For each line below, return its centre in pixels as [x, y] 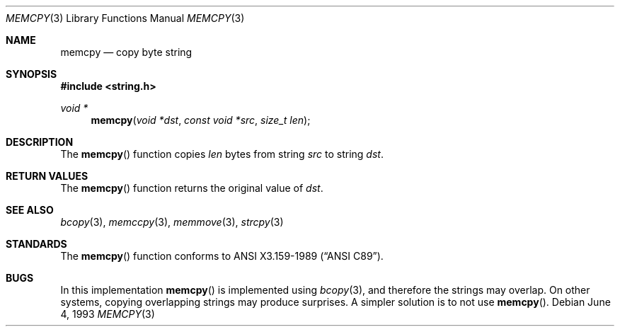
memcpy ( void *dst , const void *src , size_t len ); [201, 120]
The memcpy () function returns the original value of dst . [192, 188]
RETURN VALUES [47, 176]
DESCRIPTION [40, 142]
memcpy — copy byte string [126, 52]
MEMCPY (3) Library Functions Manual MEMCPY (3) [125, 18]
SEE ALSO [30, 210]
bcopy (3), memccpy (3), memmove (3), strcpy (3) [172, 222]
